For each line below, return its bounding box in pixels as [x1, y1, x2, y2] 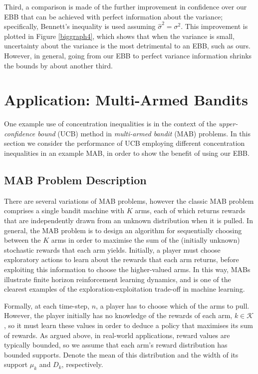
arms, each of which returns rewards [135, 205, 246, 216]
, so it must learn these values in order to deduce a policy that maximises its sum [4, 320, 253, 330]
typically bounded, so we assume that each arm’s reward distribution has [4, 340, 228, 350]
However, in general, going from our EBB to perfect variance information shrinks [4, 50, 252, 60]
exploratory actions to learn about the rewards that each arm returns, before [4, 254, 239, 265]
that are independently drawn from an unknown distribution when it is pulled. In [4, 215, 253, 226]
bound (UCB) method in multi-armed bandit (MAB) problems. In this [37, 128, 251, 138]
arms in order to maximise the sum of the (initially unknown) [51, 235, 240, 245]
